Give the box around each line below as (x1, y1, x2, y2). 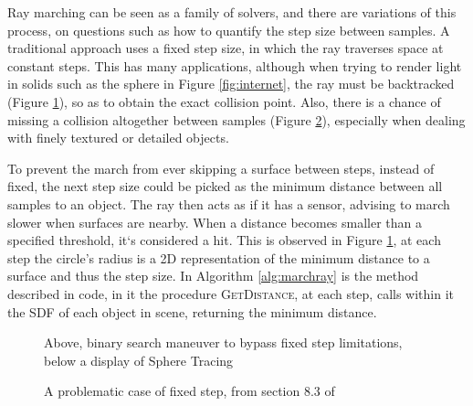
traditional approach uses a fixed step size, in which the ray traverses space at (7, 38, 444, 58)
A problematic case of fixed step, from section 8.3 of (44, 381, 335, 401)
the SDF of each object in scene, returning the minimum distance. (7, 302, 377, 321)
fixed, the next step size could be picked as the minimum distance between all (7, 176, 443, 196)
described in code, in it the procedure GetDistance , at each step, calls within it (7, 283, 454, 303)
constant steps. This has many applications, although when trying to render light (7, 56, 462, 75)
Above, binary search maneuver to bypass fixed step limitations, (44, 333, 403, 352)
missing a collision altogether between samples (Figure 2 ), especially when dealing (7, 110, 466, 129)
